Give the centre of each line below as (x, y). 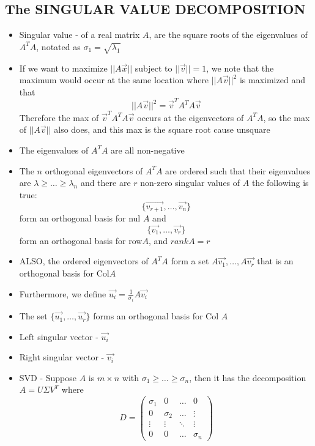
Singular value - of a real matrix (80, 35)
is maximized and (272, 80)
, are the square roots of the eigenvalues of (228, 35)
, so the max (287, 117)
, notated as (58, 46)
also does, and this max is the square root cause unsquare (162, 129)
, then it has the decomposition (248, 377)
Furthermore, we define (63, 293)
